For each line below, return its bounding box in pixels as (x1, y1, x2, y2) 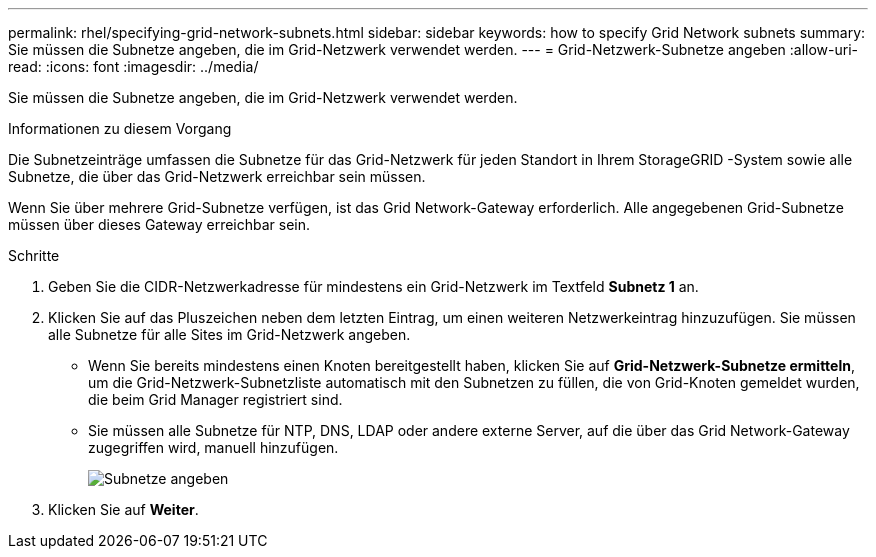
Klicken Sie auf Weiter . (48, 501, 199, 518)
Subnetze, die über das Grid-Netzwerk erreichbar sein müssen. (8, 168, 426, 185)
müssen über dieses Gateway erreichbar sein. (8, 216, 311, 233)
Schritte (8, 247, 60, 264)
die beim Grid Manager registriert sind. (88, 391, 343, 408)
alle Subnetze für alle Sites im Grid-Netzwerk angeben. (48, 326, 411, 343)
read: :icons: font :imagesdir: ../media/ (8, 58, 259, 75)
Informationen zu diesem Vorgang (8, 120, 232, 137)
